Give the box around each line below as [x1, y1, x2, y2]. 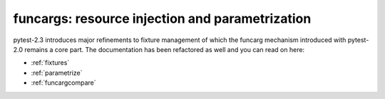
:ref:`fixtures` [31, 58, 70, 67]
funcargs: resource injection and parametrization [13, 11, 312, 26]
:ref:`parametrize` [31, 68, 83, 77]
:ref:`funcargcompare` [31, 78, 96, 87]
